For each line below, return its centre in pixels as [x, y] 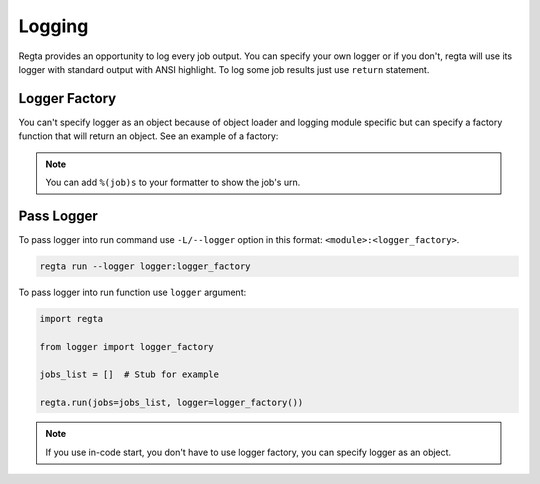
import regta [71, 318]
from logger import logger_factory [126, 346]
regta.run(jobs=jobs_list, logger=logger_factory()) [171, 403]
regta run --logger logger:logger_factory [145, 266]
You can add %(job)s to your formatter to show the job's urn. [173, 182]
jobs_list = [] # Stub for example [129, 374]
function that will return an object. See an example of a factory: [148, 136]
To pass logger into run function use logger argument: [132, 292]
